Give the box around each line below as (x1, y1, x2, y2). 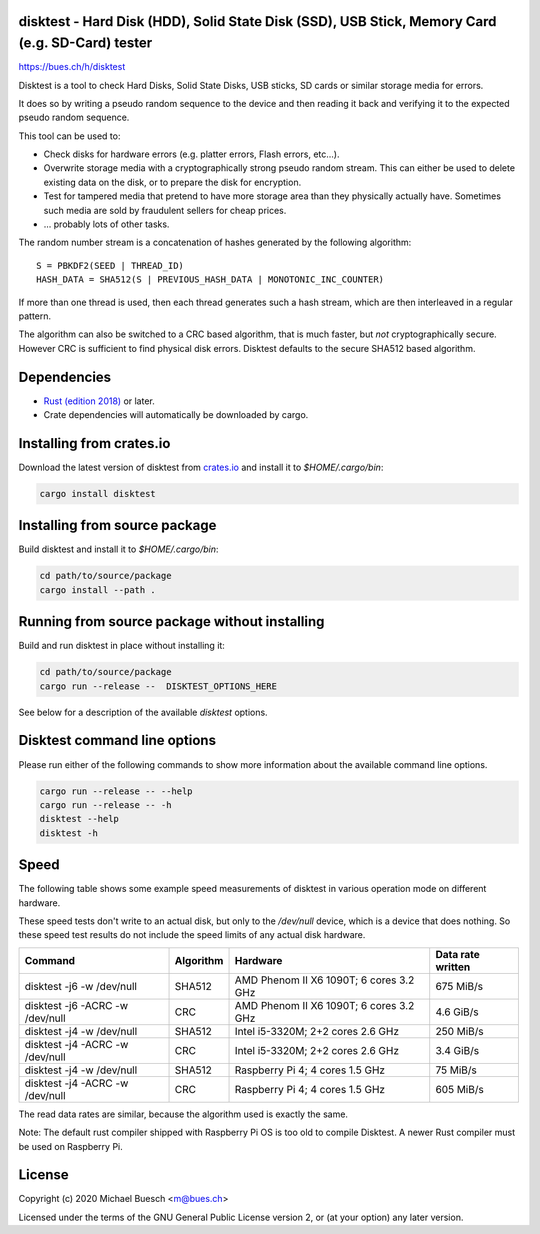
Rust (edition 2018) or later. (43, 395, 155, 407)
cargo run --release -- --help (39, 785, 194, 797)
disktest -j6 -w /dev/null (24, 979, 137, 993)
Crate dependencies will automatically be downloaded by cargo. (43, 409, 309, 421)
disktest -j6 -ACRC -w (24, 998, 129, 1012)
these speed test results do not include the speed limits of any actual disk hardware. (18, 929, 366, 941)
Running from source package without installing (18, 613, 325, 630)
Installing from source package (18, 517, 217, 534)
